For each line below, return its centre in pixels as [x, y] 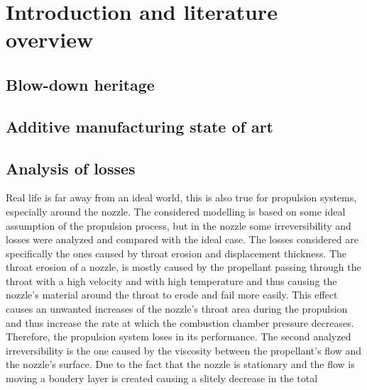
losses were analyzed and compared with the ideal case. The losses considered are [182, 239]
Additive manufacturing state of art [139, 126]
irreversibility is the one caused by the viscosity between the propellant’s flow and [184, 350]
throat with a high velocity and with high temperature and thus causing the [171, 280]
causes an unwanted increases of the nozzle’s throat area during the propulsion [177, 309]
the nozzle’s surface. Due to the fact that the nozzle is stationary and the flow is [180, 364]
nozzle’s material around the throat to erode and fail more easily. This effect [172, 295]
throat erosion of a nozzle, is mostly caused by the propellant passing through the [183, 267]
